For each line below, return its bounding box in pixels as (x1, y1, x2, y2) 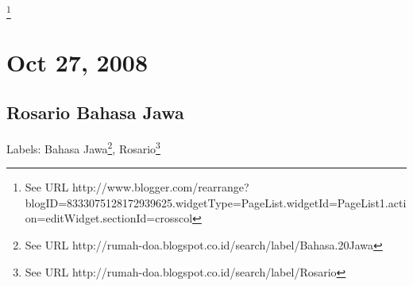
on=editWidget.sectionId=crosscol (25, 210, 193, 226)
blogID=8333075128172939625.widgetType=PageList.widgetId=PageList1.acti (25, 194, 407, 211)
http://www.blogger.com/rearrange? (71, 179, 249, 195)
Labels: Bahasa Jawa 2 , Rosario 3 (6, 137, 160, 157)
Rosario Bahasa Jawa (6, 100, 184, 125)
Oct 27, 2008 (6, 45, 148, 78)
